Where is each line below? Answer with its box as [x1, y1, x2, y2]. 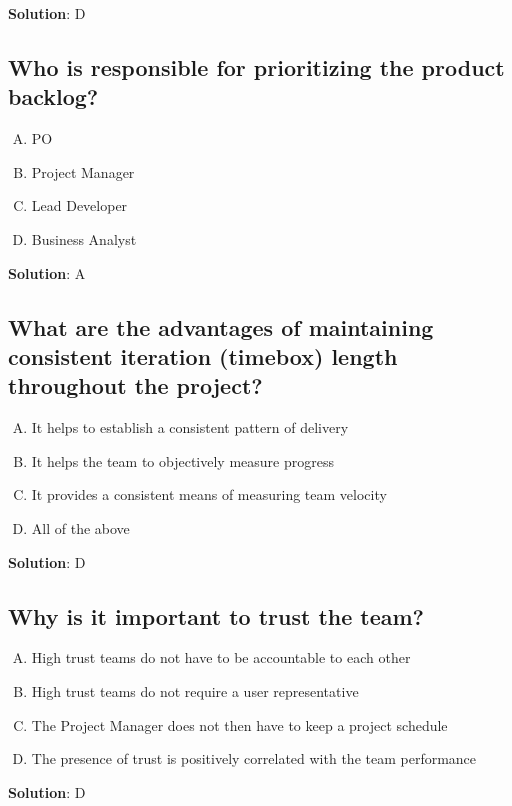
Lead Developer [31, 195, 128, 216]
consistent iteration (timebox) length [8, 340, 398, 371]
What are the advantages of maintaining [8, 311, 434, 342]
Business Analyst [31, 228, 137, 249]
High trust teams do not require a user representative [31, 680, 359, 701]
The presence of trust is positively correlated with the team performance [31, 748, 477, 769]
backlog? [8, 81, 99, 112]
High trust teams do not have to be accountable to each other [31, 647, 411, 668]
